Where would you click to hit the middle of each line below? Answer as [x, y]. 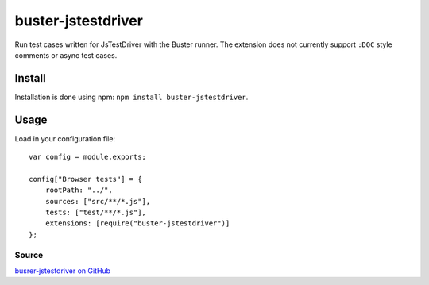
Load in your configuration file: [65, 138]
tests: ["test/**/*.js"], [96, 213]
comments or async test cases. [66, 55]
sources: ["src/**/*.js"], [98, 201]
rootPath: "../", [79, 190]
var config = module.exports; [88, 157]
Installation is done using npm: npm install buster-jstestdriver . [131, 97]
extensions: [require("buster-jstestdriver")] [137, 223]
